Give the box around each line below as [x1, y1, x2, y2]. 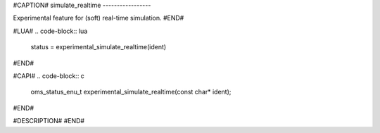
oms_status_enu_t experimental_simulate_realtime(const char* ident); [30, 88, 232, 96]
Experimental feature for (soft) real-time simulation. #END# [13, 14, 184, 23]
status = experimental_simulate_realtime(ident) [30, 43, 167, 51]
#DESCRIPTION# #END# [13, 117, 84, 125]
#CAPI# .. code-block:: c [13, 71, 84, 80]
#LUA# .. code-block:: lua [13, 27, 88, 35]
